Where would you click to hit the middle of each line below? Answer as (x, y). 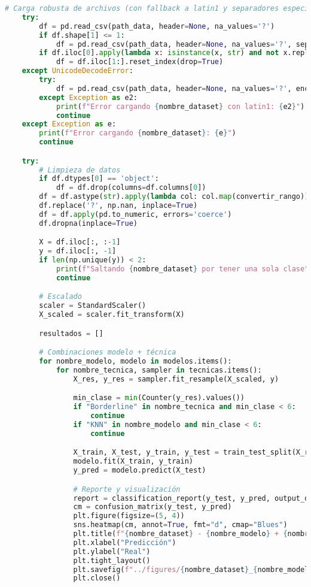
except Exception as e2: (88, 97)
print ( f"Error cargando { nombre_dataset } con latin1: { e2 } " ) (180, 106)
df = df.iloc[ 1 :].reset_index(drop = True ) (140, 62)
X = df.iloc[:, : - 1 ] (80, 242)
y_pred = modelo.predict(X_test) (140, 470)
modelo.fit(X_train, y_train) (133, 462)
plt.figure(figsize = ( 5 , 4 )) (129, 516)
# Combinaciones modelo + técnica (108, 352)
